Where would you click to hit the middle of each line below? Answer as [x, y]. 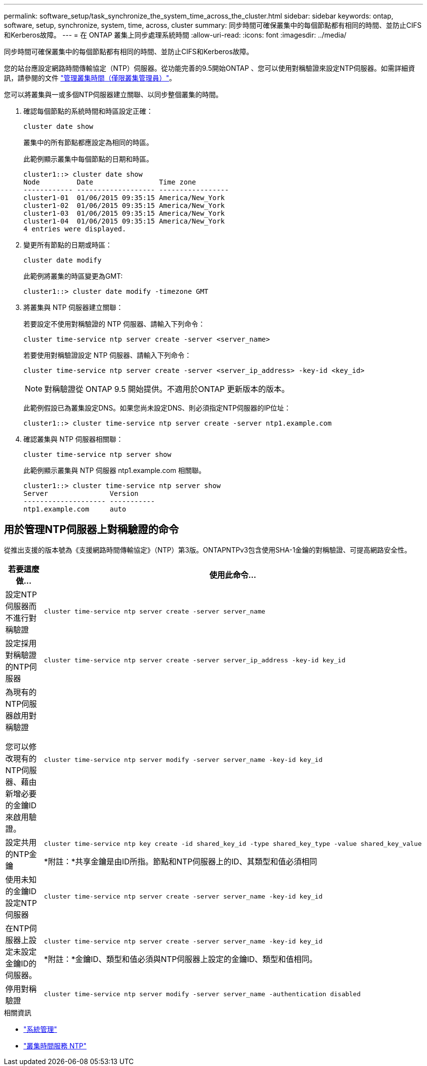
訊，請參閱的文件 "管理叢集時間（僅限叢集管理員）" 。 [90, 78]
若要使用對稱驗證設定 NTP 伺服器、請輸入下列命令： [107, 355]
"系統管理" [40, 1029]
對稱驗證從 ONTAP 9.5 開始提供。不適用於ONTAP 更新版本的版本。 [167, 389]
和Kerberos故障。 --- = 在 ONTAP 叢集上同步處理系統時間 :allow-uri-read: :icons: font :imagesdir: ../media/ [175, 35]
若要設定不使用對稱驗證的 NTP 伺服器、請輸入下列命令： [114, 324]
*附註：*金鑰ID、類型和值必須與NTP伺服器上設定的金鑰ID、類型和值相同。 [181, 959]
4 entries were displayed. [75, 229]
